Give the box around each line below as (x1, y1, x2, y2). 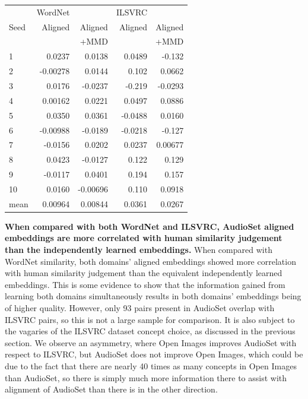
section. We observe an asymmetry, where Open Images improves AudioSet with (5, 336, 297, 349)
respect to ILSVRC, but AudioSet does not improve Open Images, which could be (5, 348, 303, 360)
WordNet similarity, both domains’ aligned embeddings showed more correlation (5, 255, 296, 267)
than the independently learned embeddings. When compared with (5, 243, 272, 255)
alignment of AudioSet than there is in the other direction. (5, 383, 218, 395)
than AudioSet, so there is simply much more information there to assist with (5, 371, 287, 384)
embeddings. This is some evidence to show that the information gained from (5, 278, 285, 290)
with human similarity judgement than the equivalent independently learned (5, 267, 282, 279)
